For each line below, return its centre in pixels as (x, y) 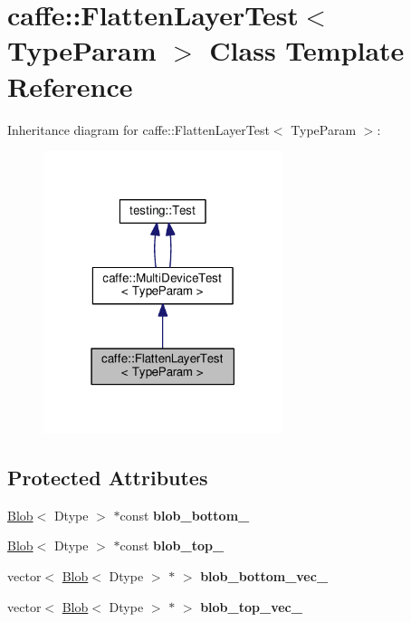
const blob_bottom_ (185, 515)
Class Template (307, 50)
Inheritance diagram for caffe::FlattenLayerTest (139, 129)
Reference (70, 86)
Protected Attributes (108, 478)
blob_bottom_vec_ (264, 576)
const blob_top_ (172, 545)
